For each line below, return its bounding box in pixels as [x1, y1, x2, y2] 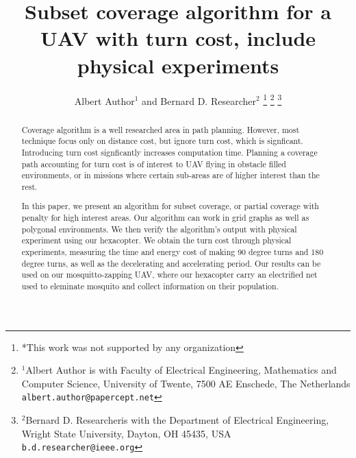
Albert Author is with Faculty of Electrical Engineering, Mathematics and [25, 363, 337, 377]
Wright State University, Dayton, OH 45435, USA [21, 426, 231, 440]
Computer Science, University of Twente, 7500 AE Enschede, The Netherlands [21, 376, 351, 390]
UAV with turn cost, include [40, 24, 316, 52]
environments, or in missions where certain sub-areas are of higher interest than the [21, 169, 320, 181]
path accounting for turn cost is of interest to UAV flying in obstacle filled [21, 158, 286, 169]
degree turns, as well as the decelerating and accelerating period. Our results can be [21, 257, 321, 269]
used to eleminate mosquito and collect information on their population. [21, 280, 279, 291]
